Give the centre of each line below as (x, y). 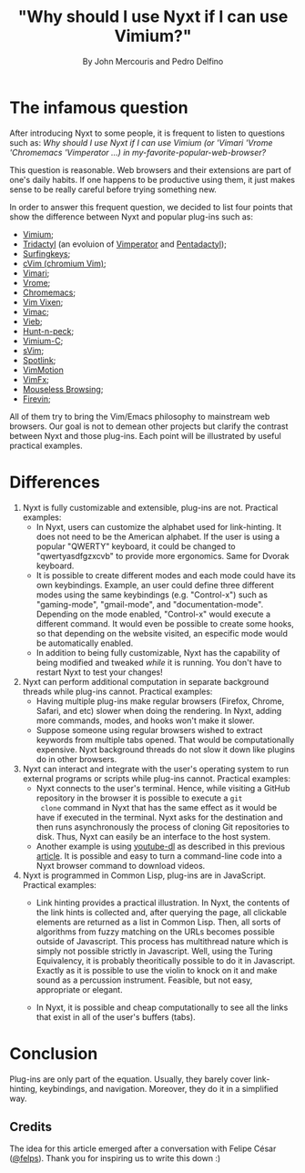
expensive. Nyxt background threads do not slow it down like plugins (166, 750)
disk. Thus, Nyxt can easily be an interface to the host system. (153, 836)
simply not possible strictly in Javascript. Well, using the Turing (154, 951)
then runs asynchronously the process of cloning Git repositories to (163, 827)
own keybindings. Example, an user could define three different (155, 585)
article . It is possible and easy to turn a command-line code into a (159, 856)
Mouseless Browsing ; (63, 389)
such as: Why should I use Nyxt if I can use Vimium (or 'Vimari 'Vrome (141, 142)
